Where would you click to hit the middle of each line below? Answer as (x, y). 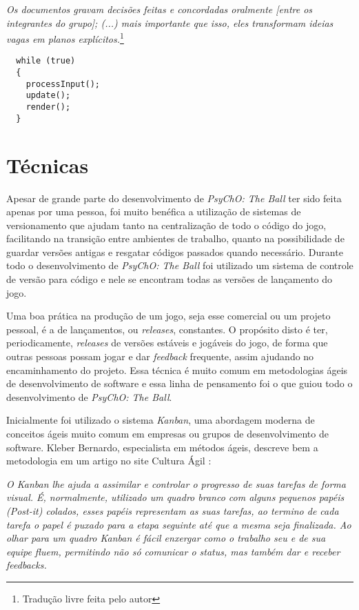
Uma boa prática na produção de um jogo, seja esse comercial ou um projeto (168, 316)
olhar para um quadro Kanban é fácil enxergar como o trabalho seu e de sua (166, 538)
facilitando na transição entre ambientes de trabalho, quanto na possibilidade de (175, 238)
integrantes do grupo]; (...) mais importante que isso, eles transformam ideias (170, 22)
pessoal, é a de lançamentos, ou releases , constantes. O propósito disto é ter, (167, 329)
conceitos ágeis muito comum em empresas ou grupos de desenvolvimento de (167, 433)
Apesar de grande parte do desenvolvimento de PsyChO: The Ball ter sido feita (174, 198)
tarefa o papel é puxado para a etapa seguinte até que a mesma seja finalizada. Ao (179, 524)
